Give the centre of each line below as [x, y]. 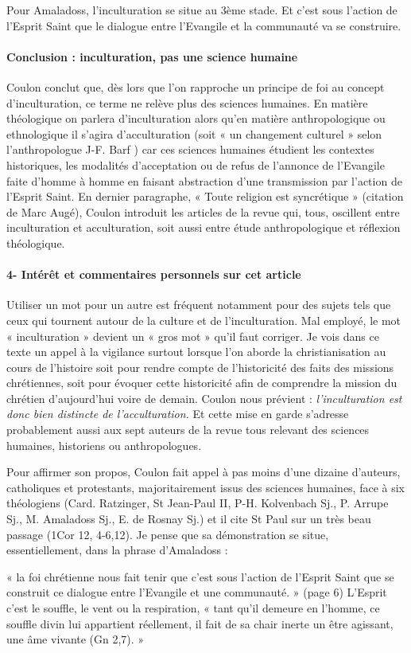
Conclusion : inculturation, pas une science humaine [152, 56]
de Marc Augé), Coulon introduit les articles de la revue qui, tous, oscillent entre [203, 211]
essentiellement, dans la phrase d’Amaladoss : [117, 550]
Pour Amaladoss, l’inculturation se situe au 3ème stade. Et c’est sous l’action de [202, 10]
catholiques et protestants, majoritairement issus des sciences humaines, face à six [206, 487]
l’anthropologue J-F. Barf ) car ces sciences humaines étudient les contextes [190, 149]
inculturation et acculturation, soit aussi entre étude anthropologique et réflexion [204, 227]
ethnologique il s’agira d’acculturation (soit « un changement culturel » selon [194, 133]
